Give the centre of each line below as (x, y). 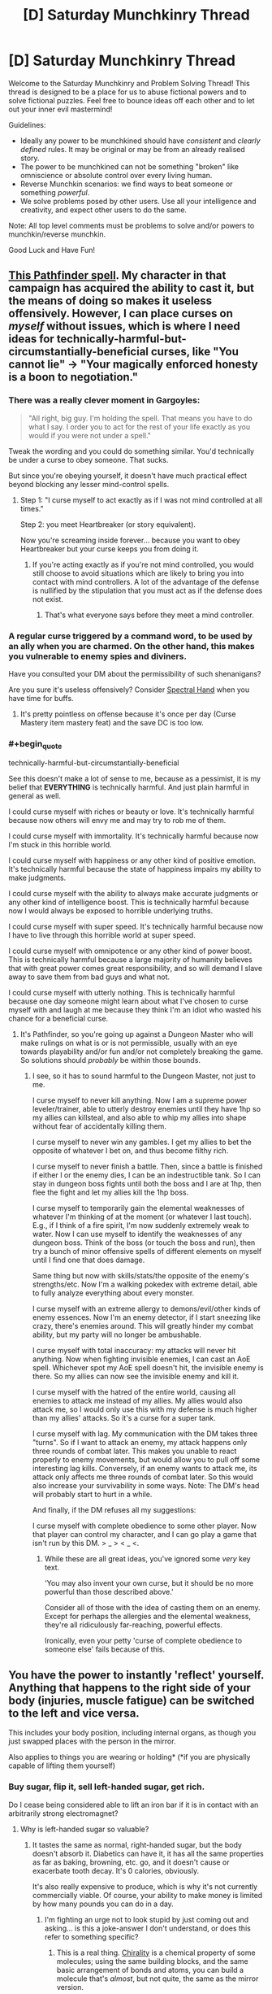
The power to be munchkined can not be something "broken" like (130, 166)
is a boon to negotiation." (73, 377)
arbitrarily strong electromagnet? (63, 1813)
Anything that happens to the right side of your (130, 1688)
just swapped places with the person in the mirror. (92, 1741)
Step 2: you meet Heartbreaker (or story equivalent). (108, 524)
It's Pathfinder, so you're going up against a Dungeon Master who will (136, 1034)
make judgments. (37, 878)
